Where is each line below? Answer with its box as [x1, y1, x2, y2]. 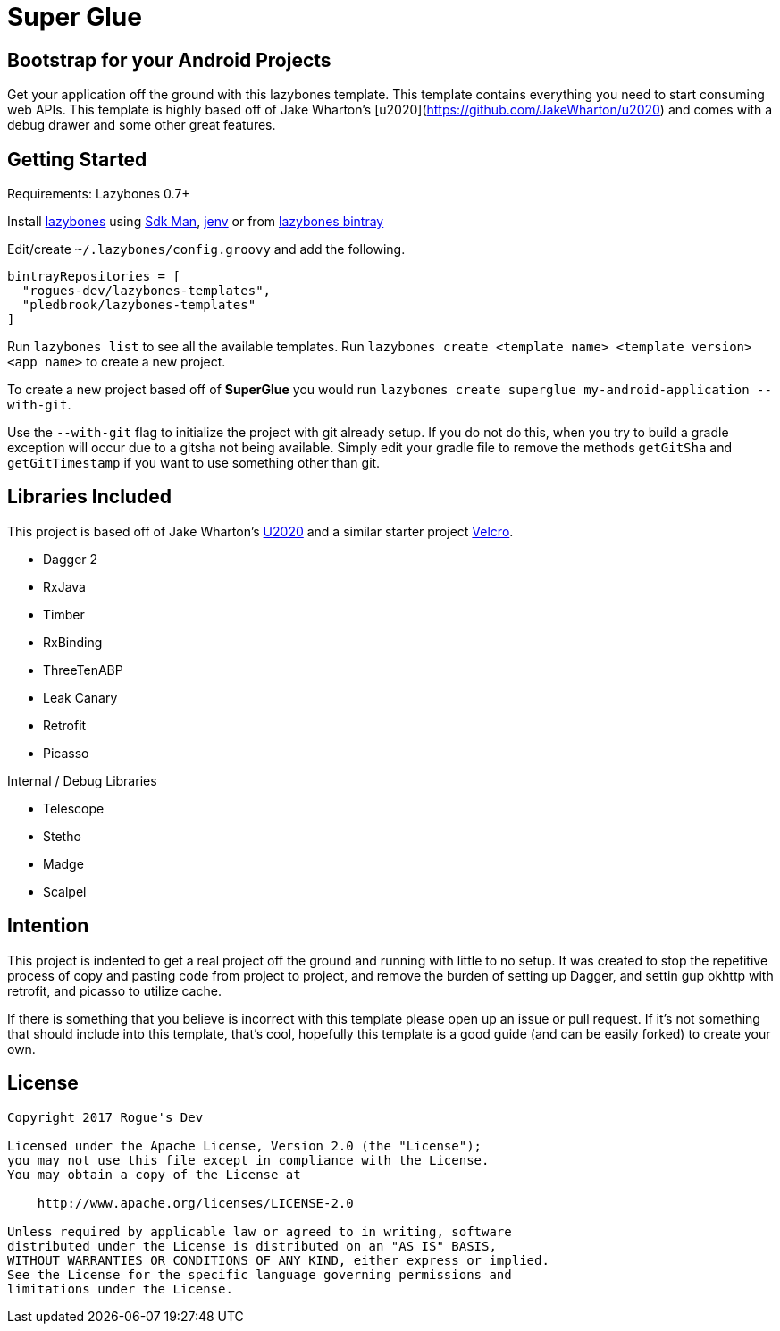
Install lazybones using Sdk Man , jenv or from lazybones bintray [7, 214, 384, 230]
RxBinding [43, 634, 103, 650]
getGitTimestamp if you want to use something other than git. [7, 455, 381, 471]
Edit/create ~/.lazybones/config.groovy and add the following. [7, 241, 406, 257]
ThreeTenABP [43, 661, 123, 678]
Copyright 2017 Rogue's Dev [7, 1109, 204, 1125]
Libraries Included [7, 485, 172, 509]
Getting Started [7, 147, 147, 171]
